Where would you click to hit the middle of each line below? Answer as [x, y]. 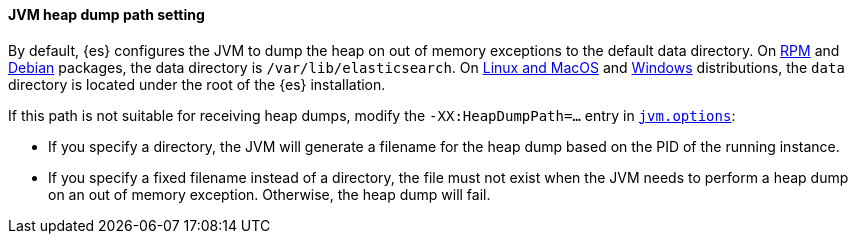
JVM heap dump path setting [106, 14]
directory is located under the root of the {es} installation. [197, 84]
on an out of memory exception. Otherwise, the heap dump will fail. [269, 194]
